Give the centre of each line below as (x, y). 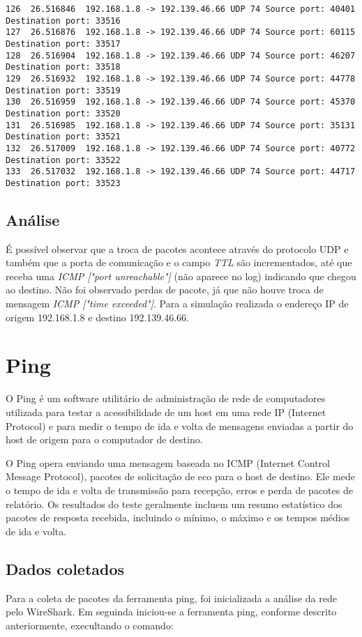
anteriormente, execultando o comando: (90, 625)
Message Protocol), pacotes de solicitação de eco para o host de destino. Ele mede (180, 476)
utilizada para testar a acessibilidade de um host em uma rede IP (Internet (166, 412)
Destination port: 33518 (63, 67)
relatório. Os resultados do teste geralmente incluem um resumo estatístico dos (174, 504)
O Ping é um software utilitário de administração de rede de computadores (166, 398)
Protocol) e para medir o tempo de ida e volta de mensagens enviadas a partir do (180, 425)
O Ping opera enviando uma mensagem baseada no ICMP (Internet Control (168, 462)
